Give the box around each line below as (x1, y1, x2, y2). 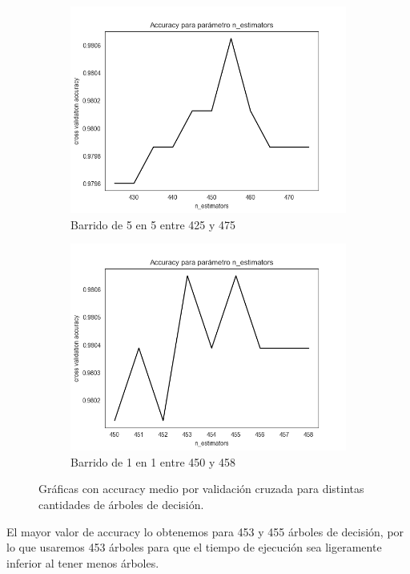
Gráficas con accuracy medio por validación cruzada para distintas (38, 480, 364, 497)
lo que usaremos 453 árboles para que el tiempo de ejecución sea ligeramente (6, 539, 382, 556)
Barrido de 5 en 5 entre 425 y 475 (70, 216, 236, 232)
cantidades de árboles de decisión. (38, 495, 204, 512)
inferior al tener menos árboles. (6, 554, 159, 571)
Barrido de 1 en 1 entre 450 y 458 (70, 453, 236, 470)
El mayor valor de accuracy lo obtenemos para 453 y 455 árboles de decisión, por (6, 523, 404, 540)
